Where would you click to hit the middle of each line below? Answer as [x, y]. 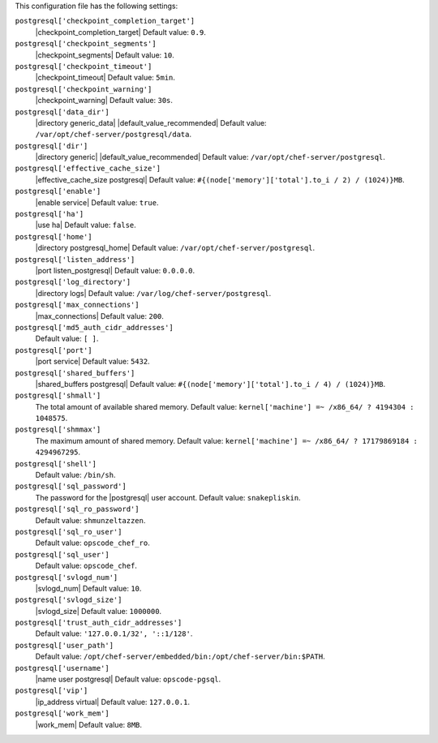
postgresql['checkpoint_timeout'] [84, 66]
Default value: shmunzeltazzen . [90, 520]
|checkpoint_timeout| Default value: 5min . [105, 78]
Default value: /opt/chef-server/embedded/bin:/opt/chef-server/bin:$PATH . [180, 656]
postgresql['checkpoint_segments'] [86, 44]
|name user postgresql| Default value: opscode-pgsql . [128, 679]
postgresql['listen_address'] [75, 259]
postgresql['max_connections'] [77, 305]
